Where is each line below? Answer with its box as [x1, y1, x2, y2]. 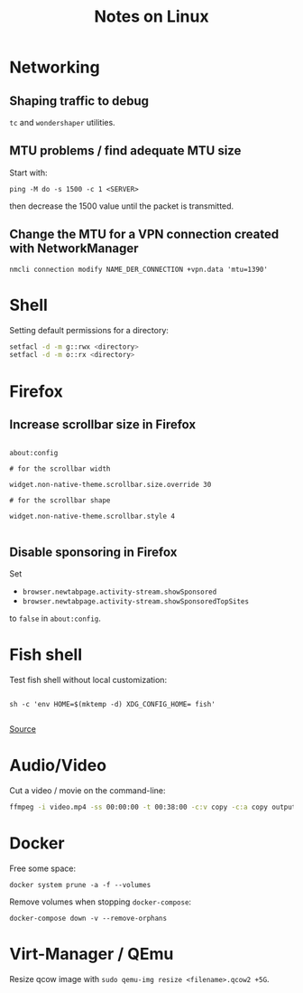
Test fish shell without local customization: [9, 675, 168, 686]
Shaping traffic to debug [9, 93, 150, 108]
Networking [9, 57, 101, 78]
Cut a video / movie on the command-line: [9, 785, 166, 796]
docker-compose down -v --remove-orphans [9, 913, 168, 923]
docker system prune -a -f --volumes [9, 880, 151, 889]
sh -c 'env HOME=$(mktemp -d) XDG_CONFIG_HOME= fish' [9, 700, 216, 709]
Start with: [9, 167, 48, 178]
